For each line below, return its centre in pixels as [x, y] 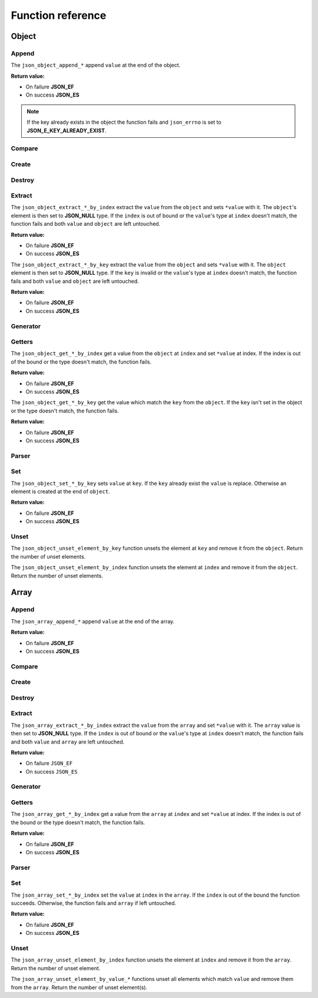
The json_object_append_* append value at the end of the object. [96, 65]
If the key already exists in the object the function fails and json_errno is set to [124, 122]
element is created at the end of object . [60, 491]
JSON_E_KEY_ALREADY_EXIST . [67, 130]
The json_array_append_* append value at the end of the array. [93, 621]
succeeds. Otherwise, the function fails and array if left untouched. [94, 903]
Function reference [59, 15]
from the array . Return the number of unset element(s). [79, 987]
